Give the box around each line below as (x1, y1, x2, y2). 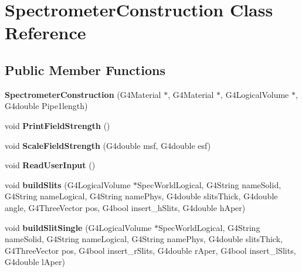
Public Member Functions (5, 60, 165, 79)
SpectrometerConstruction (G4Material (5, 88, 161, 100)
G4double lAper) (5, 256, 65, 268)
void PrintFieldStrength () (5, 119, 110, 131)
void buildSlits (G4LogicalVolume (5, 178, 131, 191)
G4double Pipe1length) (5, 100, 88, 112)
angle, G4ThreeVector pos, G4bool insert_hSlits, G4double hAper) (5, 201, 246, 213)
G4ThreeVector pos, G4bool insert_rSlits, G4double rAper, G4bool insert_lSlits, (5, 244, 296, 256)
